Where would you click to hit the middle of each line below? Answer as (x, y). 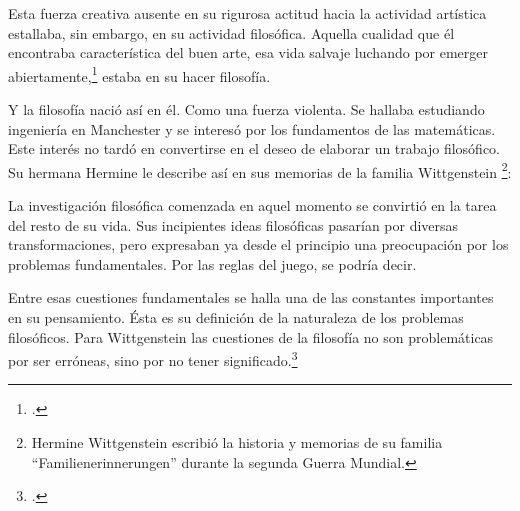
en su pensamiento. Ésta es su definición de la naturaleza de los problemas (236, 317)
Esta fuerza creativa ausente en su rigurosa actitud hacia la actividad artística (247, 13)
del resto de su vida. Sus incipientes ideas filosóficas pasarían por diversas (233, 224)
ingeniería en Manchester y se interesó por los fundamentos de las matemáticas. (252, 128)
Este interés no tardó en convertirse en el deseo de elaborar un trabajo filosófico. (254, 148)
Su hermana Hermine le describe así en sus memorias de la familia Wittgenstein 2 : (260, 170)
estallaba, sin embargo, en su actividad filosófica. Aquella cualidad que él (231, 32)
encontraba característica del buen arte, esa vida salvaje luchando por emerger (248, 52)
